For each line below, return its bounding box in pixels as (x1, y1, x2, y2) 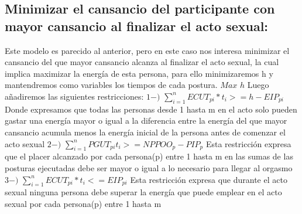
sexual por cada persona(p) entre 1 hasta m (5, 197, 162, 209)
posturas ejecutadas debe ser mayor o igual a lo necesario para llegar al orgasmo (5, 161, 293, 174)
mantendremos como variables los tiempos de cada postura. (5, 79, 218, 91)
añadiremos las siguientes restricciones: (5, 90, 144, 102)
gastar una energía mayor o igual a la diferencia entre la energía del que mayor (5, 114, 287, 127)
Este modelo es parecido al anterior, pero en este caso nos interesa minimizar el (5, 44, 290, 56)
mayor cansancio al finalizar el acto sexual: (5, 16, 269, 35)
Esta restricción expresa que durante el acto (130, 173, 287, 185)
